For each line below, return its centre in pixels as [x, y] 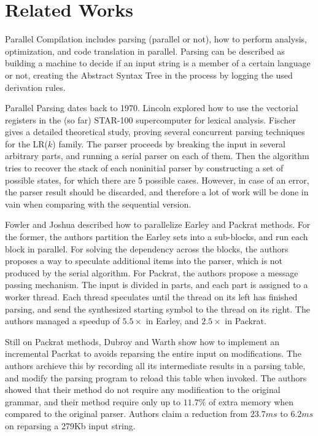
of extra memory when [251, 401]
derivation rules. [35, 87]
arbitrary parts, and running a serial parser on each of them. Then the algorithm [157, 156]
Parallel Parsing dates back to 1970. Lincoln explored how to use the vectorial [152, 108]
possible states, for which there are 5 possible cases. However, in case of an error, [157, 180]
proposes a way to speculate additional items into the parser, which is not [144, 261]
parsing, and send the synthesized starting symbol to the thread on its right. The [157, 309]
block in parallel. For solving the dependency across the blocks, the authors [147, 248]
